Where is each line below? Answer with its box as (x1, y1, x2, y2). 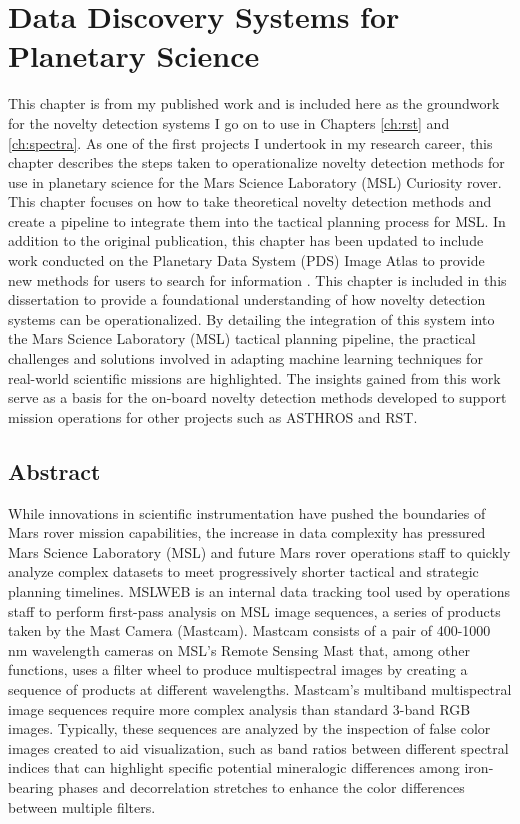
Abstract (8, 455, 101, 486)
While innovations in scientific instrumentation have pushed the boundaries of (8, 502, 486, 523)
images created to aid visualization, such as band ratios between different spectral (8, 737, 509, 758)
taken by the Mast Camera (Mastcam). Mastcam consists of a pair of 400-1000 (8, 620, 491, 641)
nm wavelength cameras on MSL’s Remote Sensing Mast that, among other (8, 639, 470, 660)
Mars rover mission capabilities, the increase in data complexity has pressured (8, 522, 486, 543)
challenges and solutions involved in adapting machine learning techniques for (8, 348, 483, 369)
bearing (8, 776, 54, 797)
